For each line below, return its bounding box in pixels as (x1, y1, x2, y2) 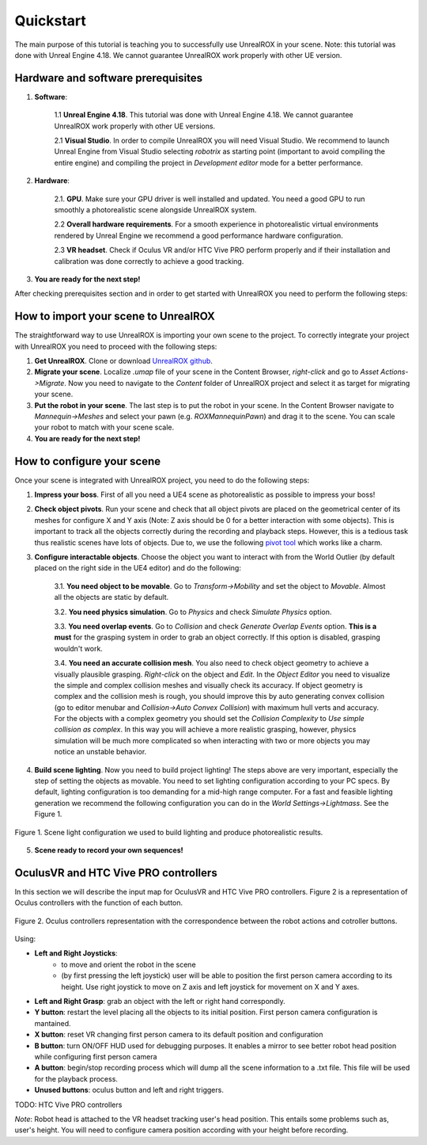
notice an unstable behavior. (54, 747, 147, 757)
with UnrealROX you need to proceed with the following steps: (14, 342, 217, 351)
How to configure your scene (14, 454, 161, 468)
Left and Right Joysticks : (34, 948, 118, 958)
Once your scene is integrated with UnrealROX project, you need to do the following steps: (14, 475, 310, 485)
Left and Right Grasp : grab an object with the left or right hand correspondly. (34, 997, 285, 1006)
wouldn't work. (54, 643, 103, 653)
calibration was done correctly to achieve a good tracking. (54, 256, 244, 265)
